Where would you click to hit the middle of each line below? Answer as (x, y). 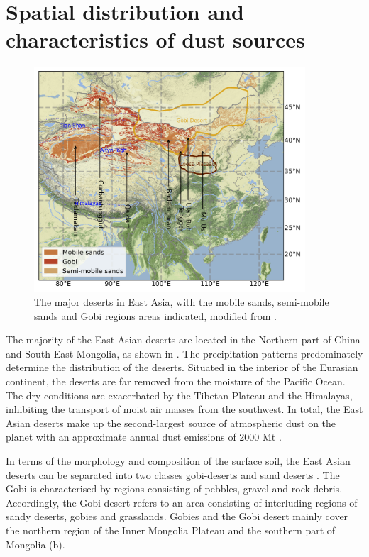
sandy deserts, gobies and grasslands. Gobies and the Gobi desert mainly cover (177, 516)
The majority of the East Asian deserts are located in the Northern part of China (183, 340)
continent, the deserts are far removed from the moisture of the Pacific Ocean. (176, 381)
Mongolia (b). (35, 544)
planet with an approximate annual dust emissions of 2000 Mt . (144, 437)
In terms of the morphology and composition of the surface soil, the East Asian (178, 460)
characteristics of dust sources (155, 39)
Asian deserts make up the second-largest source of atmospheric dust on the (171, 423)
